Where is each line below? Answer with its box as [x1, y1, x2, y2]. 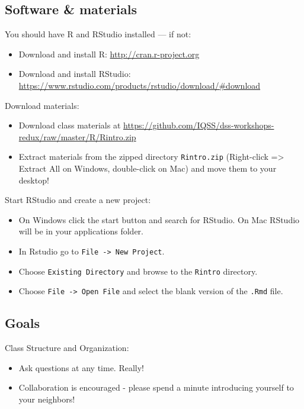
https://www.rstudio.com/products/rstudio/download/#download [18, 79, 261, 91]
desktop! [18, 173, 49, 186]
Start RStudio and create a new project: [5, 194, 151, 206]
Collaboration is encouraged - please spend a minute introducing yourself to [18, 381, 294, 394]
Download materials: [5, 99, 79, 111]
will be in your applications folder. [18, 225, 143, 237]
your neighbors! [18, 392, 75, 405]
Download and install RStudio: [18, 67, 131, 80]
